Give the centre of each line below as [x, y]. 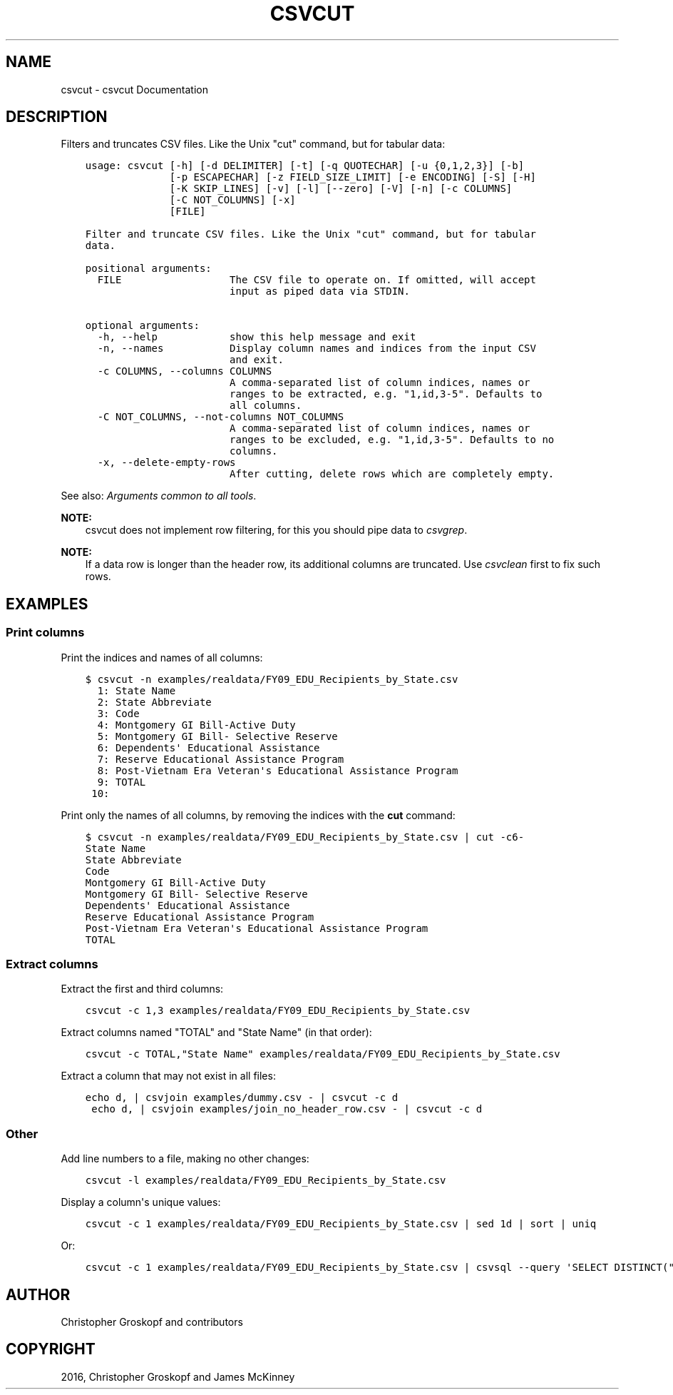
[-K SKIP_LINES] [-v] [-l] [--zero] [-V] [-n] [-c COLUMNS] [341, 189]
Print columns [45, 633]
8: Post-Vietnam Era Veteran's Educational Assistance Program [278, 770]
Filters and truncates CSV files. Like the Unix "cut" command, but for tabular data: [253, 144]
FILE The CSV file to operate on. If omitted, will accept [317, 280]
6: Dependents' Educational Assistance [209, 747]
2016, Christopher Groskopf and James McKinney [178, 1376]
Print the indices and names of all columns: [162, 657]
